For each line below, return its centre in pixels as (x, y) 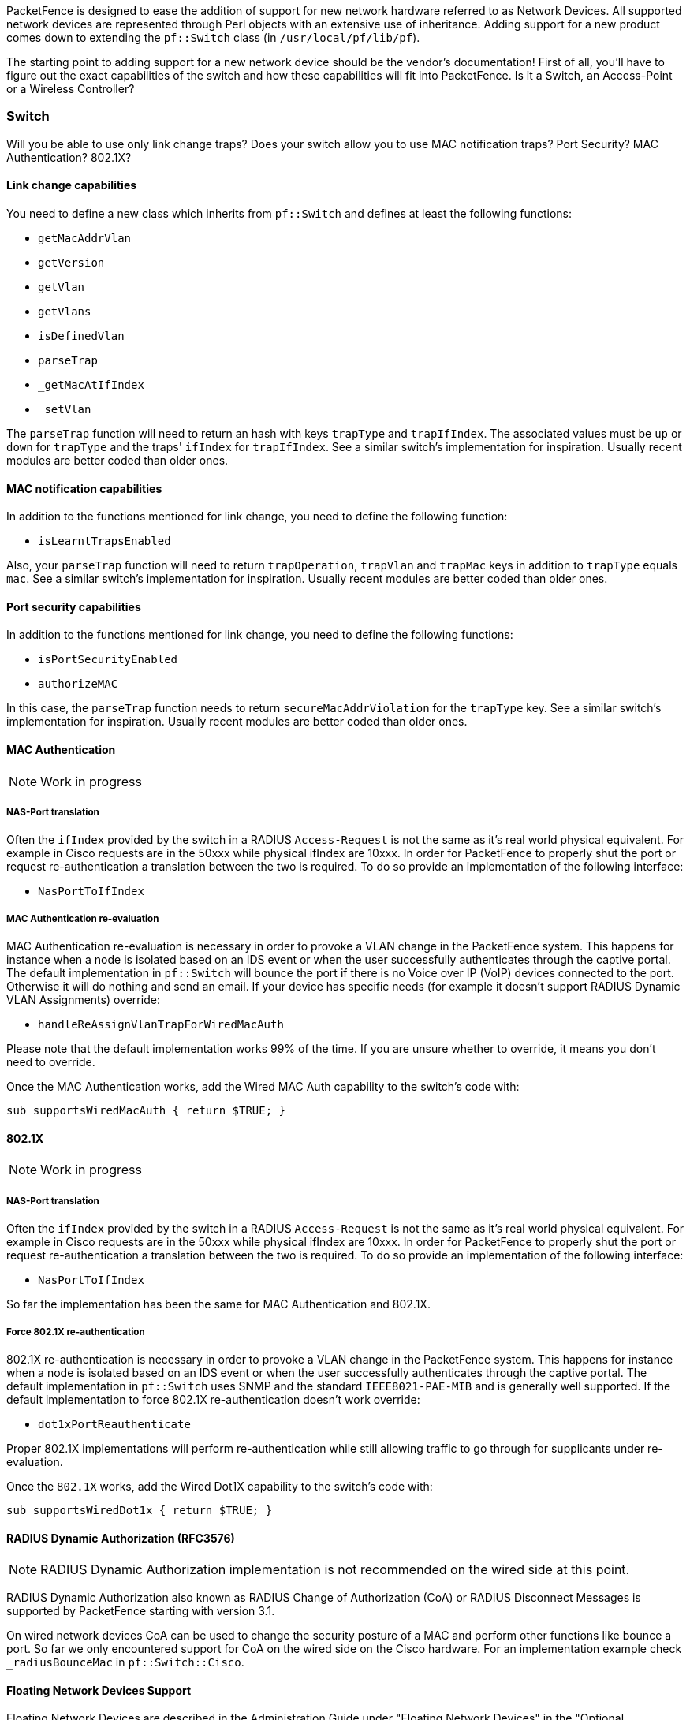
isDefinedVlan (81, 336)
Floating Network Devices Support (99, 1690)
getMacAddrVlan (85, 238)
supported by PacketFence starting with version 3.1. (141, 1611)
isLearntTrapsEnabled (104, 541)
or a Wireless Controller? (71, 89)
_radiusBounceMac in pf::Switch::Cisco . (125, 1662)
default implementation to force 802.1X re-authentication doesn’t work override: (213, 1399)
